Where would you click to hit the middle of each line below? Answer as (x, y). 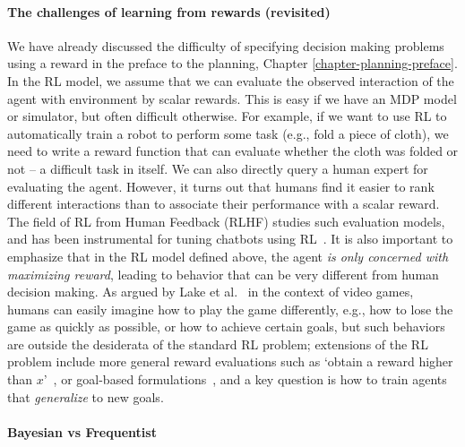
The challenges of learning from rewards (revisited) (169, 11)
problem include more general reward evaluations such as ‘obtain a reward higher (230, 361)
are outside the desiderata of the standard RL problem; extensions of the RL (218, 344)
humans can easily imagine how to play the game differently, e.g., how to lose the (230, 309)
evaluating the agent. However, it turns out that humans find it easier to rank (221, 186)
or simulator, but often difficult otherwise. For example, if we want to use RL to (227, 116)
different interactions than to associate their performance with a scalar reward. (224, 204)
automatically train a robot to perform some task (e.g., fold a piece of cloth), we (228, 133)
